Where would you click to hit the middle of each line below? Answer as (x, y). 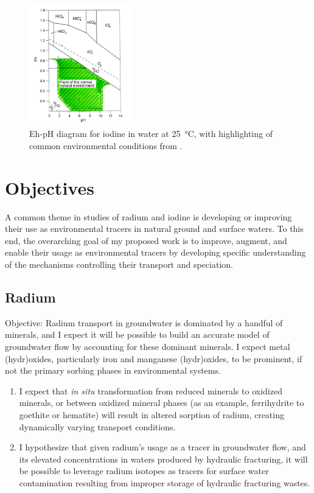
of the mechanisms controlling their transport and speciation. (119, 264)
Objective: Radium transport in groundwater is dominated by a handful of (144, 322)
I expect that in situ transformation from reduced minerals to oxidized (151, 390)
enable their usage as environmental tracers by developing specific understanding (155, 252)
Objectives (50, 187)
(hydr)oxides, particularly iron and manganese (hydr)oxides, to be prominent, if (154, 358)
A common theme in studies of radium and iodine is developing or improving (148, 216)
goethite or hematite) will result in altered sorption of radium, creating (152, 414)
